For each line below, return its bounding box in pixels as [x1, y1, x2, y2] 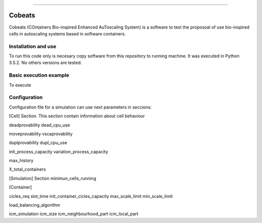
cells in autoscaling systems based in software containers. [9, 31, 126, 36]
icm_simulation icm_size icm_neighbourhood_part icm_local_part [9, 211, 138, 217]
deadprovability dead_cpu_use [9, 122, 70, 128]
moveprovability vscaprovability [9, 131, 73, 137]
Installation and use [9, 43, 57, 49]
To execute [9, 82, 32, 88]
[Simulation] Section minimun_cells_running [9, 175, 97, 181]
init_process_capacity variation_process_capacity [9, 148, 109, 155]
